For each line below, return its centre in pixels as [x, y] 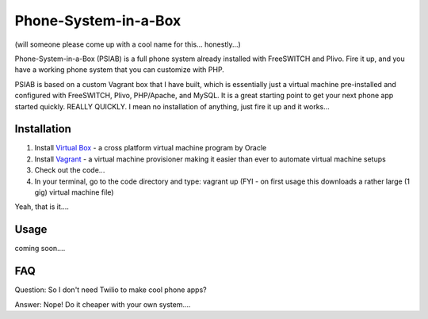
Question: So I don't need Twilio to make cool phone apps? [111, 290]
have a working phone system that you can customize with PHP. [120, 70]
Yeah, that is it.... [42, 207]
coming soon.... [40, 249]
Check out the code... [70, 170]
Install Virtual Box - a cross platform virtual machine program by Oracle [151, 148]
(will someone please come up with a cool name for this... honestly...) [128, 44]
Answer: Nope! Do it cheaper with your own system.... [103, 304]
